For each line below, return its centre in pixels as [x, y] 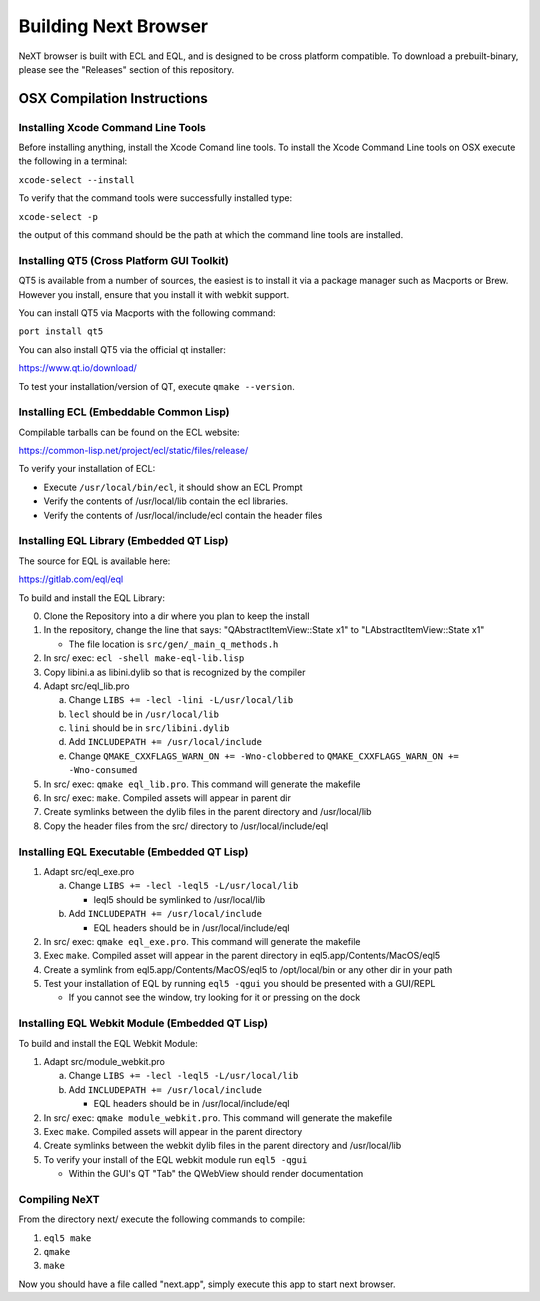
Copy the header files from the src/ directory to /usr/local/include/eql [186, 826]
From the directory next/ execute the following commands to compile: [162, 1219]
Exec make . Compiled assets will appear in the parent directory [173, 1131]
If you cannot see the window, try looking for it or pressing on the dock [214, 997]
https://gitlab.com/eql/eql [71, 579]
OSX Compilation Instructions [113, 98]
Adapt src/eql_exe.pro [89, 871]
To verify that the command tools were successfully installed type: [155, 198]
